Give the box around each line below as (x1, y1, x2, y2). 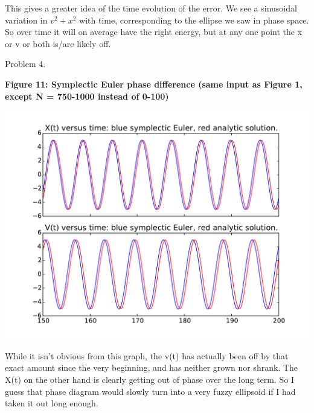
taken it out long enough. (5, 397, 98, 409)
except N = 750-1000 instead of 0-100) (5, 89, 169, 102)
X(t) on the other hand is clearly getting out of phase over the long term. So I (5, 373, 295, 385)
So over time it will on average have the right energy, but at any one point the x (5, 25, 303, 38)
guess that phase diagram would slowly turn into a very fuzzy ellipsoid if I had (5, 385, 296, 397)
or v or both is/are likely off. (5, 37, 111, 50)
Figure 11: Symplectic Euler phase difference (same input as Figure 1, (5, 77, 303, 90)
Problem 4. (5, 57, 46, 70)
